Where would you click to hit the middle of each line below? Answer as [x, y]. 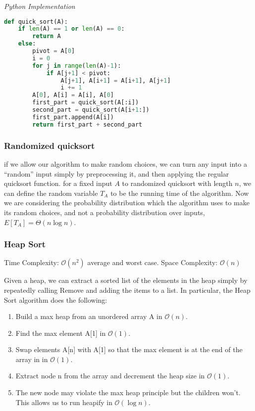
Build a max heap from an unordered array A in [89, 316]
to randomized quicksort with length [177, 183]
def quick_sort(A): [36, 22]
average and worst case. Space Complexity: [153, 262]
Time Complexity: [31, 262]
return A [47, 36]
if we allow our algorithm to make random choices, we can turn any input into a [126, 163]
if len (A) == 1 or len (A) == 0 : [71, 29]
